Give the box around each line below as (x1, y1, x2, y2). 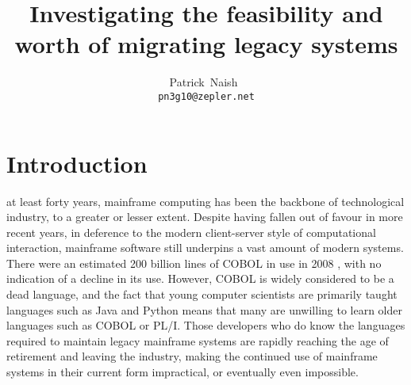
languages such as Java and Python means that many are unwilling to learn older (6, 301, 402, 318)
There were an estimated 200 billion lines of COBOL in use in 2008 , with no (6, 254, 382, 271)
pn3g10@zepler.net (158, 90, 255, 102)
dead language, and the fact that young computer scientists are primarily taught (6, 286, 398, 303)
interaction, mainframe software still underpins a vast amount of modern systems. (6, 239, 404, 256)
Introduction (6, 147, 148, 179)
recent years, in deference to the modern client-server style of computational (6, 223, 376, 240)
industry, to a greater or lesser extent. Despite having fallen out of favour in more (6, 208, 403, 225)
